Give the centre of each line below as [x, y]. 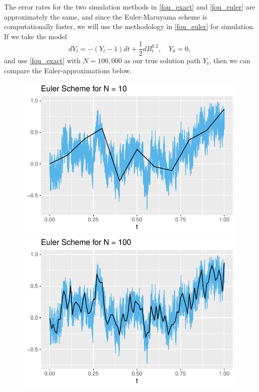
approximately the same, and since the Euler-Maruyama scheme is [106, 16]
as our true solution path [162, 60]
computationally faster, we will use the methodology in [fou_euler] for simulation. [129, 26]
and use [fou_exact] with [42, 60]
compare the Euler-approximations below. [68, 71]
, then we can [230, 60]
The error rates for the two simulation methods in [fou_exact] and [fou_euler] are [130, 7]
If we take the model [35, 36]
